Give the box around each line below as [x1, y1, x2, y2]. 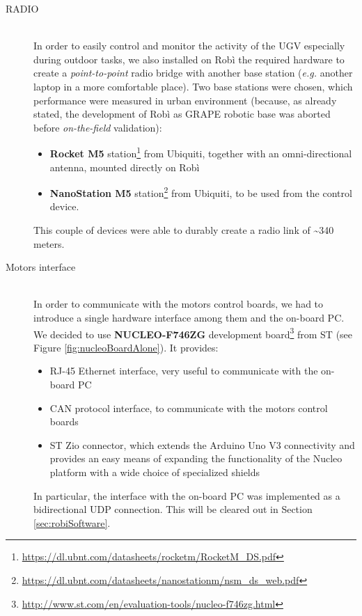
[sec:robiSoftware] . [33, 515, 111, 530]
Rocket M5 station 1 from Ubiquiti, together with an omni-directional [49, 144, 352, 160]
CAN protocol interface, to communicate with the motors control [49, 400, 328, 415]
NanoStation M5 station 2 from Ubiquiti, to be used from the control [49, 184, 352, 200]
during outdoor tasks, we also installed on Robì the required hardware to [33, 52, 345, 66]
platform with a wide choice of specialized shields [49, 465, 260, 479]
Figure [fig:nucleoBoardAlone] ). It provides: [33, 340, 219, 354]
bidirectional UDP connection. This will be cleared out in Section [33, 502, 313, 516]
